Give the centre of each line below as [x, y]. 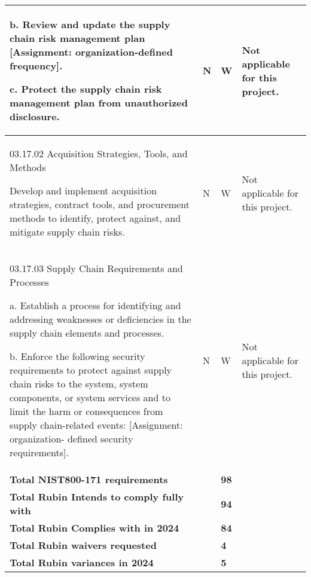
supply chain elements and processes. [87, 333]
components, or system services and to [90, 397]
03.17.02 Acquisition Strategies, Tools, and [99, 153]
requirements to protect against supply [91, 370]
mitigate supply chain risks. [67, 232]
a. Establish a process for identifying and [95, 305]
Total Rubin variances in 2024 [82, 562]
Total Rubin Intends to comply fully [97, 497]
